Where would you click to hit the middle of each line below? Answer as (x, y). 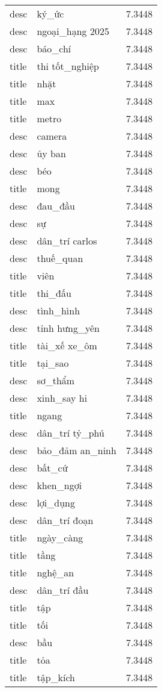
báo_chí (54, 48)
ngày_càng (60, 538)
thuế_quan (60, 258)
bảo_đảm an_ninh (76, 450)
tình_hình (58, 310)
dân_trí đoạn (65, 520)
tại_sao (53, 363)
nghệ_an (55, 572)
